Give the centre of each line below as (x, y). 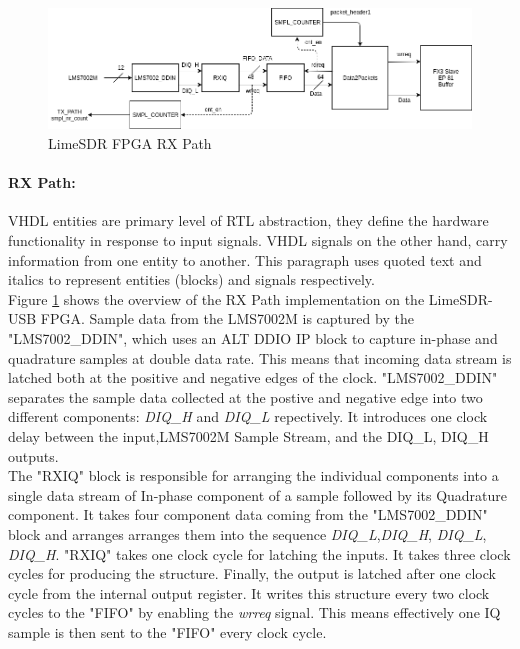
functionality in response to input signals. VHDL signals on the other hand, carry (258, 240)
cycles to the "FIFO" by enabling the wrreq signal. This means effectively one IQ (254, 612)
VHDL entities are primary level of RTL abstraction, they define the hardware (248, 220)
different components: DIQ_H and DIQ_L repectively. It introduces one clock (248, 416)
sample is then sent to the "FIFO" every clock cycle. (167, 631)
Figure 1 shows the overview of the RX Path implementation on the (216, 298)
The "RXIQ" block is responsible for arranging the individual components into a (253, 475)
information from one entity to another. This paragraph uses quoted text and (245, 259)
